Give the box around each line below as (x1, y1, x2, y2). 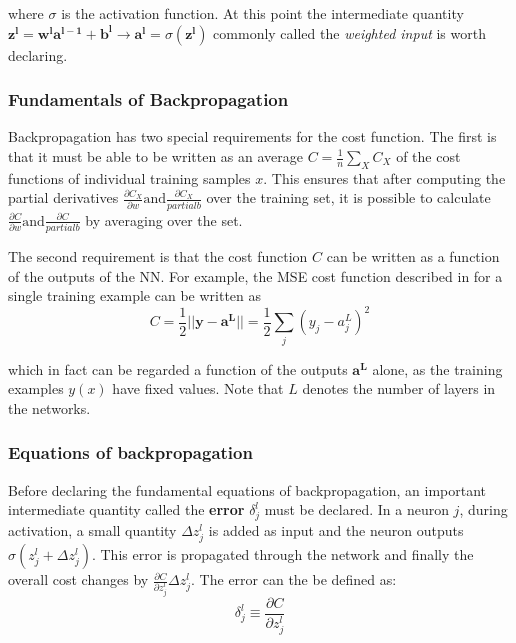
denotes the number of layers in (302, 378, 496, 399)
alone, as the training (372, 358, 503, 379)
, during (459, 499, 508, 520)
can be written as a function (326, 246, 500, 267)
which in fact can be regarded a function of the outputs (8, 358, 348, 379)
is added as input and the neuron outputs (208, 519, 464, 540)
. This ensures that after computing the (263, 167, 506, 188)
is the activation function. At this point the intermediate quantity (61, 3, 464, 23)
